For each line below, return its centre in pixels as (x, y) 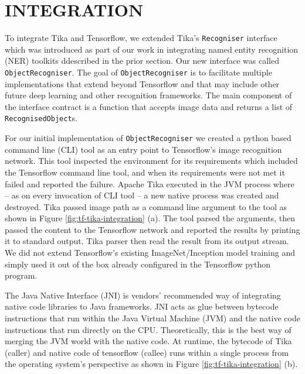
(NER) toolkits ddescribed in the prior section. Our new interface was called (142, 61)
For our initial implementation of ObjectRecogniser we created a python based (148, 138)
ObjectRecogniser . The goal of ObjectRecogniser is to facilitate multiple (138, 72)
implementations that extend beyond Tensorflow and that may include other (142, 83)
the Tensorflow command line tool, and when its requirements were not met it (145, 172)
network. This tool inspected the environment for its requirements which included (151, 161)
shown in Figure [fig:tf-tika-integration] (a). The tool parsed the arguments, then (150, 218)
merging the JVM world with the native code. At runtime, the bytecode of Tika (148, 341)
